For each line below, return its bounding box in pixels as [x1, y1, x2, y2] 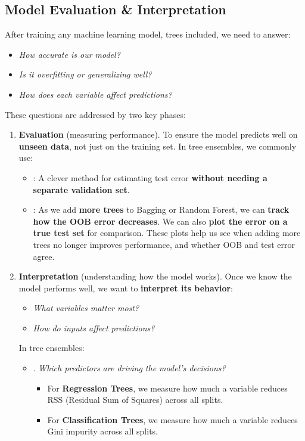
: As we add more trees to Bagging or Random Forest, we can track [33, 203, 290, 216]
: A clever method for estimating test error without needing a [33, 171, 267, 184]
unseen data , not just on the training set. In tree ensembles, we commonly [18, 139, 297, 152]
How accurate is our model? [18, 48, 120, 60]
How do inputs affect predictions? [33, 321, 155, 334]
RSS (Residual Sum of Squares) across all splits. [47, 393, 223, 406]
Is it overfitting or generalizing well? [18, 68, 152, 80]
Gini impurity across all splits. [47, 425, 158, 437]
